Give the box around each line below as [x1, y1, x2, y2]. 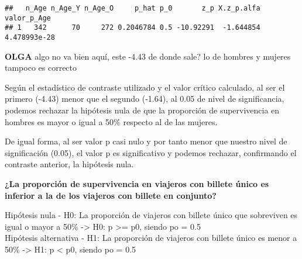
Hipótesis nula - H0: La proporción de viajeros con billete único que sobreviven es [5, 209, 298, 221]
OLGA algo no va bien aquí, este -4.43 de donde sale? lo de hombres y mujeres [5, 50, 291, 62]
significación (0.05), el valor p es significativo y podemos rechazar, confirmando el [5, 146, 297, 158]
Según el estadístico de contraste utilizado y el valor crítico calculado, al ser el [5, 81, 285, 93]
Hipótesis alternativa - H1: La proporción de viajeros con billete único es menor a [5, 232, 297, 244]
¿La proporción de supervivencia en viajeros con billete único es [5, 177, 269, 189]
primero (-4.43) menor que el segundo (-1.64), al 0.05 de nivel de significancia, [5, 92, 284, 105]
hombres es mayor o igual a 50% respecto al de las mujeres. [5, 115, 218, 127]
